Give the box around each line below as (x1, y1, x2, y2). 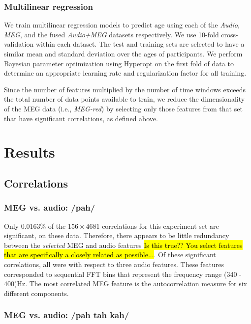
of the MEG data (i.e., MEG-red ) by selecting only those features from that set (4, 103, 243, 113)
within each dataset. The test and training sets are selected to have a (35, 39, 245, 49)
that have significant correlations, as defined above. (4, 113, 158, 123)
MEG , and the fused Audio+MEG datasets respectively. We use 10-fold (4, 29, 219, 39)
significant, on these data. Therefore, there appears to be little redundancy (4, 230, 229, 241)
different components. (4, 288, 69, 298)
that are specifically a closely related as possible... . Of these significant (4, 249, 216, 260)
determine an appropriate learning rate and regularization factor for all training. (4, 68, 247, 78)
